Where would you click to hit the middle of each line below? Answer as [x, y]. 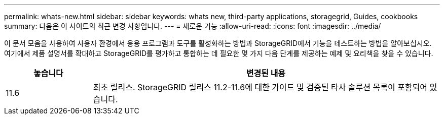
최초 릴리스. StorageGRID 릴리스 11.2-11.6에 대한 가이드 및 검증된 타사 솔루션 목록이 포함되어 [260, 87]
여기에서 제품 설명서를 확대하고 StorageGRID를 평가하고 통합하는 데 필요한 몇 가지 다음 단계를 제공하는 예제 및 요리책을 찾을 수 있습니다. [219, 53]
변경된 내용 [266, 73]
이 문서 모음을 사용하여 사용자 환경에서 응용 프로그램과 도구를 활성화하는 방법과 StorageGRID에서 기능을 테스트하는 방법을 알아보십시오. [218, 43]
